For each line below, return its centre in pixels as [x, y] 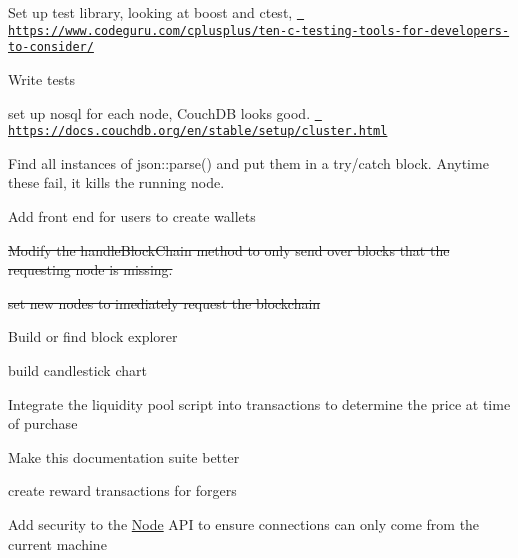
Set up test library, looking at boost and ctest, [150, 12]
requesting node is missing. [90, 269]
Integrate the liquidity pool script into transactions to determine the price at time [259, 403]
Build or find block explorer [93, 336]
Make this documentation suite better [124, 456]
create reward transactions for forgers [122, 490]
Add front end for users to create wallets [132, 216]
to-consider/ [51, 47]
